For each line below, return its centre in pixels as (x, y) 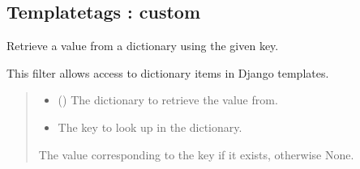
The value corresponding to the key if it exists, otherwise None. (196, 154)
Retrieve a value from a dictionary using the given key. (143, 46)
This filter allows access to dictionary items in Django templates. (168, 72)
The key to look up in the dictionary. (150, 127)
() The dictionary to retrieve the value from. (168, 100)
